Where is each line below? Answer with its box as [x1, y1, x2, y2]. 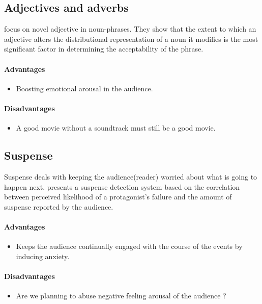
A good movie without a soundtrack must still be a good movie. [16, 122, 216, 133]
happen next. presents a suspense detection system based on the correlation [4, 181, 240, 192]
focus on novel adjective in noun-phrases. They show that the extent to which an [4, 23, 256, 34]
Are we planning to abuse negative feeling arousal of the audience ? [16, 290, 226, 301]
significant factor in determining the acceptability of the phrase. [4, 43, 203, 54]
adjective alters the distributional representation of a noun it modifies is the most [4, 33, 258, 44]
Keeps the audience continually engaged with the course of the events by [16, 241, 243, 251]
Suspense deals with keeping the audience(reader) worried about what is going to [4, 171, 257, 182]
